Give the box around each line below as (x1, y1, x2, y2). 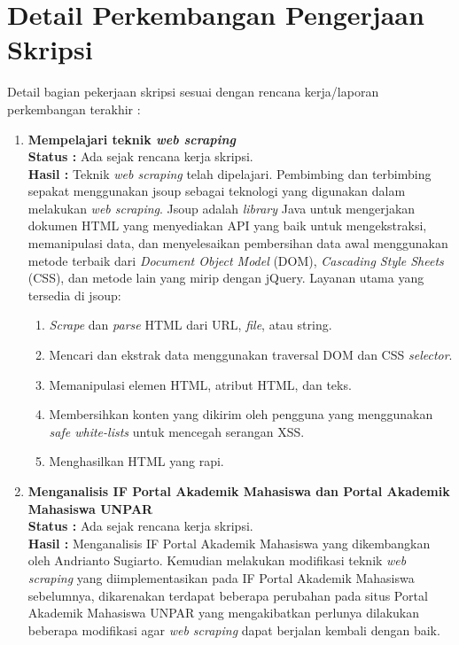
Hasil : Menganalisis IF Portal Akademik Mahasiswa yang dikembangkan (27, 533, 431, 552)
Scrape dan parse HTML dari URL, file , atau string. (49, 315, 332, 334)
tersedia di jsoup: (27, 285, 121, 304)
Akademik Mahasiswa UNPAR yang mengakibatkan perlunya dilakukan (27, 603, 420, 622)
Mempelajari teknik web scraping (27, 129, 236, 148)
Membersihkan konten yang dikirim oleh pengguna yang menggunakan (49, 405, 433, 424)
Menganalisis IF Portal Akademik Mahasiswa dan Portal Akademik (27, 482, 450, 500)
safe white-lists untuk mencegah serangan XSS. (49, 422, 305, 440)
